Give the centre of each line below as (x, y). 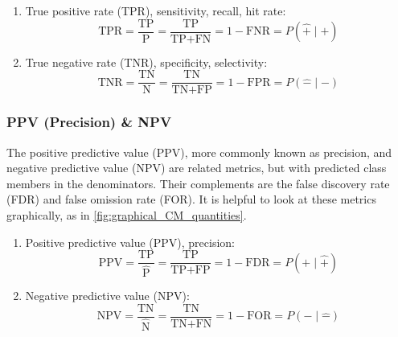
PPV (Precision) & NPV (89, 122)
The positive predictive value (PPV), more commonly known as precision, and (199, 152)
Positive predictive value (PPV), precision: (130, 242)
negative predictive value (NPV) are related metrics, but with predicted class (197, 168)
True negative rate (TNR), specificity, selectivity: (146, 62)
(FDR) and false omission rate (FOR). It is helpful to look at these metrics (191, 199)
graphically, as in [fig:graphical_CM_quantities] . (127, 214)
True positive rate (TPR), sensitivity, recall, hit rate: (156, 10)
